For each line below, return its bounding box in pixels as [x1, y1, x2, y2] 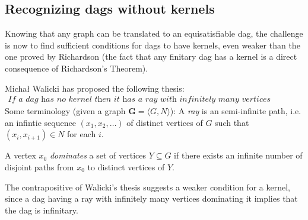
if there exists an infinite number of [174, 149, 303, 161]
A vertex [5, 149, 36, 161]
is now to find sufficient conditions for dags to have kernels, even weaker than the [5, 38, 300, 51]
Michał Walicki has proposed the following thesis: [5, 82, 185, 94]
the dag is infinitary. [5, 203, 78, 216]
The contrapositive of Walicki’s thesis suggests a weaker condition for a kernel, [5, 180, 290, 193]
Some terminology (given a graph [5, 105, 126, 117]
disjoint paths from [5, 160, 74, 173]
